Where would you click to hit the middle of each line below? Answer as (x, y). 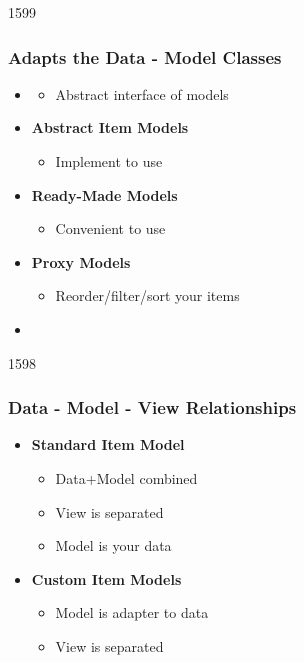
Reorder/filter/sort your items (147, 295)
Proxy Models (81, 261)
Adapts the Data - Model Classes (145, 56)
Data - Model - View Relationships (152, 407)
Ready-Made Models (104, 194)
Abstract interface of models (142, 93)
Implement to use (109, 161)
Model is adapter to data (132, 612)
